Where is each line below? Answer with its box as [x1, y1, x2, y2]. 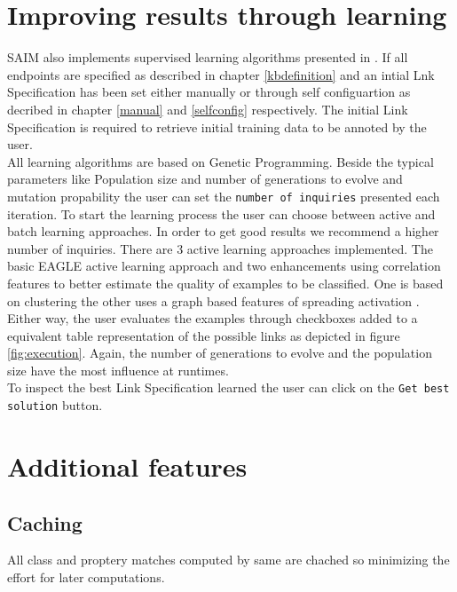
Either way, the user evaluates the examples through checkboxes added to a [7, 309, 418, 328]
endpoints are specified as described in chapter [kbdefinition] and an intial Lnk [7, 65, 435, 83]
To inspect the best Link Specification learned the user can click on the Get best [7, 378, 450, 397]
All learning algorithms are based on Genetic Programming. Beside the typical [7, 152, 434, 170]
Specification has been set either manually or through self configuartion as [7, 83, 411, 101]
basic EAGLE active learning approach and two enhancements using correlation [7, 257, 441, 275]
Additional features [7, 447, 248, 484]
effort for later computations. [7, 567, 165, 586]
